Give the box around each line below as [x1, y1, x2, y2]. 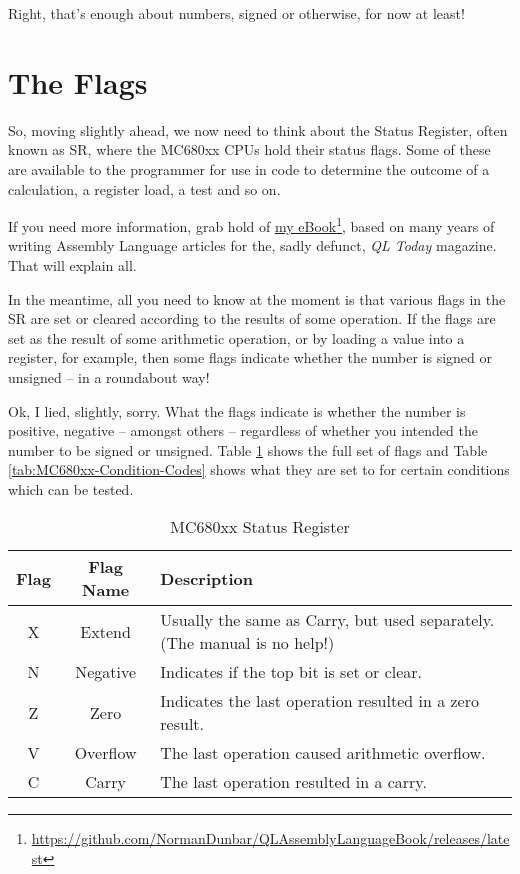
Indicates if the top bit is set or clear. [160, 660, 423, 684]
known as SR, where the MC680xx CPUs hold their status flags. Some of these [8, 139, 491, 160]
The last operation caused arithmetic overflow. [160, 741, 486, 765]
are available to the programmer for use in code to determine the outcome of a [8, 158, 490, 179]
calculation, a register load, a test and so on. [8, 178, 281, 199]
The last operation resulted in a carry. [160, 770, 427, 794]
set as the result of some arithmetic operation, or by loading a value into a [8, 327, 465, 348]
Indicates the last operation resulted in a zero [160, 689, 479, 713]
